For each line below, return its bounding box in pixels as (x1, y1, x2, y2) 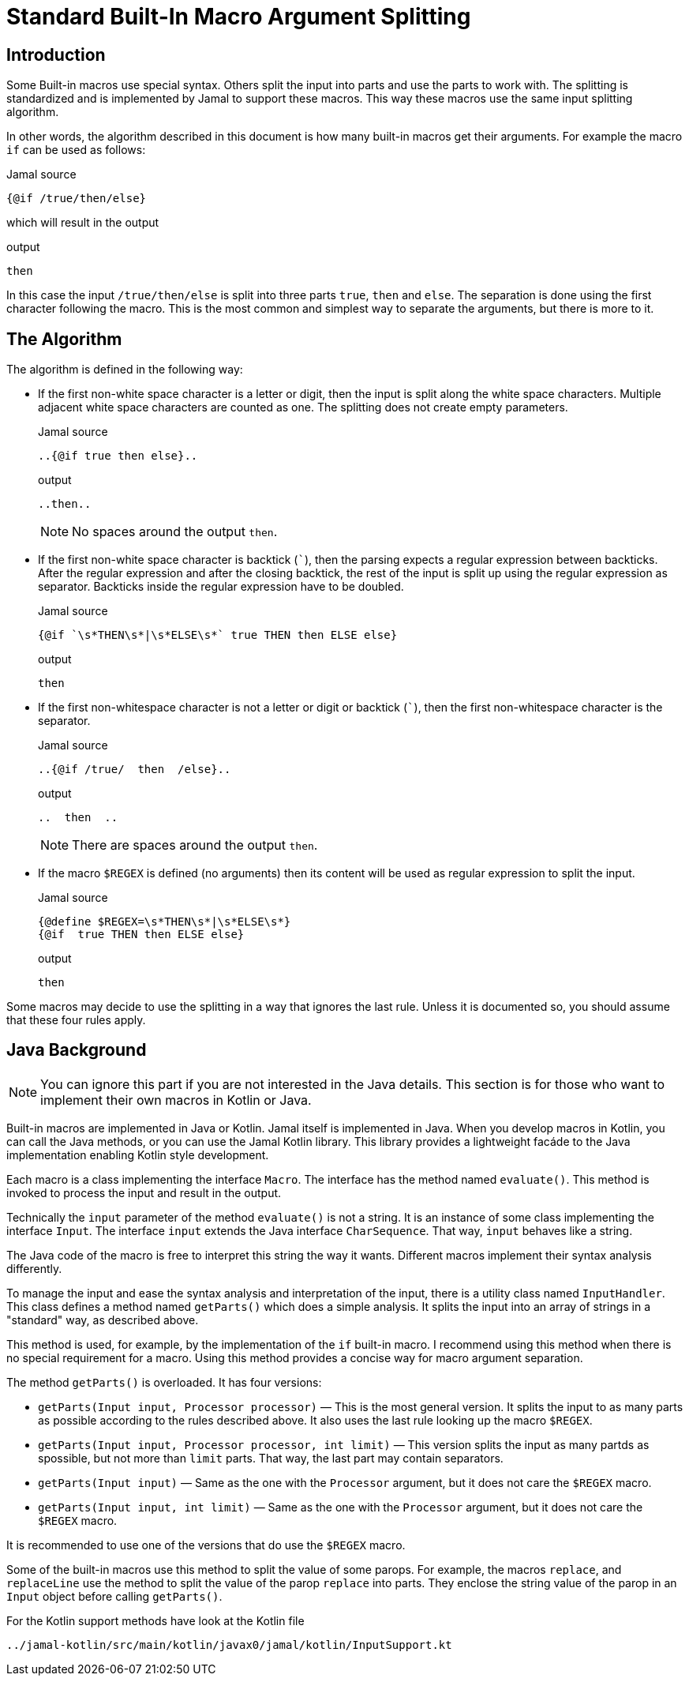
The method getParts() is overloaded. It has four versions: (6, 1375, 322, 1389)
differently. (6, 1261, 62, 1275)
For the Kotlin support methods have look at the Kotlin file (6, 1613, 305, 1628)
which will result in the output (6, 216, 159, 230)
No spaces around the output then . (72, 524, 278, 540)
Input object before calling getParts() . (6, 1589, 223, 1603)
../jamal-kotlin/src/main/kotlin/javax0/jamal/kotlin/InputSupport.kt (6, 1638, 452, 1651)
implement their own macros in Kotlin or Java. (40, 1091, 312, 1108)
